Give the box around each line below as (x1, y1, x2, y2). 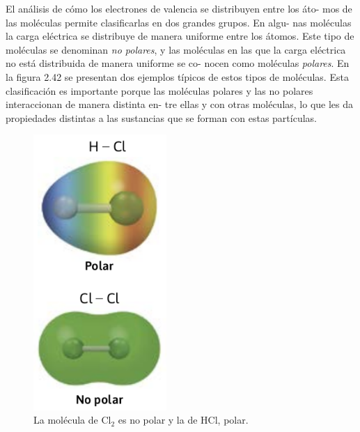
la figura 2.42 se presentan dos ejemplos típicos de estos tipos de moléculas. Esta (6, 69, 349, 84)
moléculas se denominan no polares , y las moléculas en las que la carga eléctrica (6, 42, 346, 56)
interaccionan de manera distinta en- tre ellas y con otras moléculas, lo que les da (6, 97, 354, 111)
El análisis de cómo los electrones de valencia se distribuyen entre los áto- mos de (6, 1, 352, 15)
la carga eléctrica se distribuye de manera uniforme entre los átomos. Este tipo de (6, 29, 354, 43)
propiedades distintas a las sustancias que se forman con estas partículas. (6, 110, 317, 125)
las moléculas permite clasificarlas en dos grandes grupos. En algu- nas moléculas (6, 15, 352, 29)
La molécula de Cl (33, 412, 111, 427)
